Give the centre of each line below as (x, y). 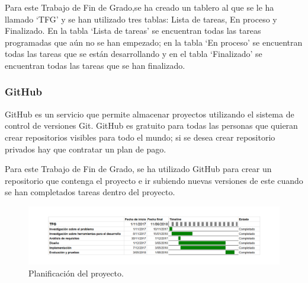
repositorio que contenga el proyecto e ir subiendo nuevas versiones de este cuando (154, 180)
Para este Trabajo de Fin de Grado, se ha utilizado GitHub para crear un (138, 169)
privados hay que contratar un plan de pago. (86, 149)
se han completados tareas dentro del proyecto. (90, 192)
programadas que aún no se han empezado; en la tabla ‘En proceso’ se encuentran (154, 42)
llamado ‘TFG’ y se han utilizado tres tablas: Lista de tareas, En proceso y (141, 19)
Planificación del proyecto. (76, 273)
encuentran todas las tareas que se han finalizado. (95, 65)
